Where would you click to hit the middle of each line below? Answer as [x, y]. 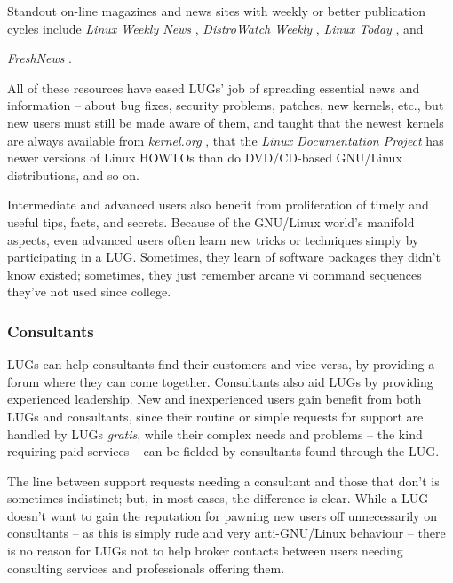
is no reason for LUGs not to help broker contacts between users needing [205, 551]
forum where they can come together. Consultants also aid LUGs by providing [220, 381]
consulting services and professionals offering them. [146, 567]
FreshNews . [40, 58]
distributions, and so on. [73, 174]
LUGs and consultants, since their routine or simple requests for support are [215, 416]
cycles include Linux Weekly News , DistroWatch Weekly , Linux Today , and [215, 28]
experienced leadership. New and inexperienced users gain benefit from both [215, 399]
